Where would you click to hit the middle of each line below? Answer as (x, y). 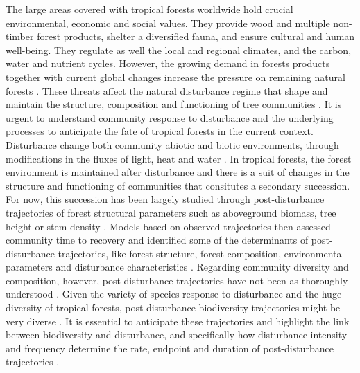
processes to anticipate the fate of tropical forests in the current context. (160, 131)
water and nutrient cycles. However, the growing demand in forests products (168, 63)
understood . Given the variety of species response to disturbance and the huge (174, 294)
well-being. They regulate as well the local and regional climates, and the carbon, (179, 49)
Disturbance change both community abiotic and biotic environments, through (172, 144)
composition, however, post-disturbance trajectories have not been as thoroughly (177, 280)
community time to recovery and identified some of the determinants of (157, 240)
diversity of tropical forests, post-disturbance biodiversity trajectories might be (173, 308)
